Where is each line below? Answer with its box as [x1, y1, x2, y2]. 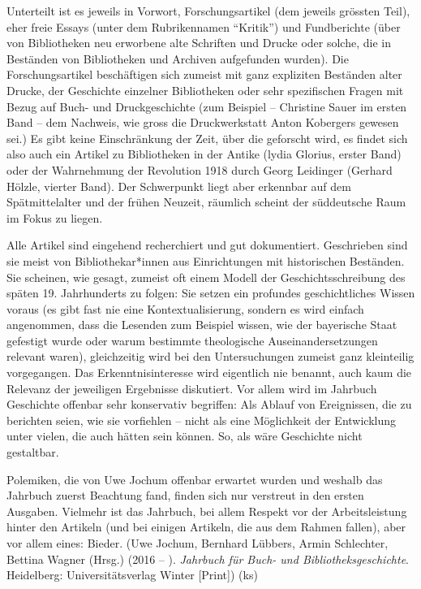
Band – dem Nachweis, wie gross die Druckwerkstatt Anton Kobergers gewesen [6, 114, 399, 131]
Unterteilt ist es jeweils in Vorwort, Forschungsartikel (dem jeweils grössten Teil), [6, 2, 410, 19]
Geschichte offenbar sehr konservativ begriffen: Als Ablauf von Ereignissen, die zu [6, 396, 412, 413]
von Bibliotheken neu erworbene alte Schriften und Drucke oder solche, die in [6, 34, 391, 51]
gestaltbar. [6, 444, 59, 461]
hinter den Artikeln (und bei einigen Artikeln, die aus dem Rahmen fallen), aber [6, 518, 406, 535]
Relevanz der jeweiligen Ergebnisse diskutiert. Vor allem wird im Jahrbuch [6, 379, 377, 396]
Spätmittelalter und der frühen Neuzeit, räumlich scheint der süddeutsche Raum [6, 193, 406, 210]
